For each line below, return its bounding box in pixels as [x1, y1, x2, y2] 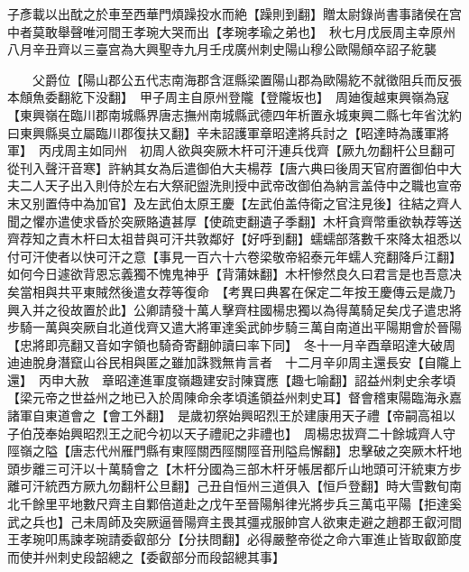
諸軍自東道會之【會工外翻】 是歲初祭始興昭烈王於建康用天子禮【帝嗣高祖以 [7, 406, 455, 425]
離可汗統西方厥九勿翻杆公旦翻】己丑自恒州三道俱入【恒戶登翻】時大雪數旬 [7, 476, 449, 495]
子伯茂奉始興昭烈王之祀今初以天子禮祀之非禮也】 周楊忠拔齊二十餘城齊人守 [7, 423, 455, 442]
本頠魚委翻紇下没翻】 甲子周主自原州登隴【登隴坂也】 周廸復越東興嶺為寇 [7, 88, 449, 106]
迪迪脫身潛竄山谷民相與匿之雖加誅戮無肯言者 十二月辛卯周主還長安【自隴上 [7, 353, 462, 372]
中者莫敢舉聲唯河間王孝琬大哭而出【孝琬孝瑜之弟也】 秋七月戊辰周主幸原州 [7, 22, 455, 41]
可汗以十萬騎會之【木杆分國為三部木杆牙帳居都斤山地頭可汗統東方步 [57, 458, 462, 477]
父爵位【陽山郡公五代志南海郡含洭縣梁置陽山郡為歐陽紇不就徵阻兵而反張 [32, 69, 462, 88]
